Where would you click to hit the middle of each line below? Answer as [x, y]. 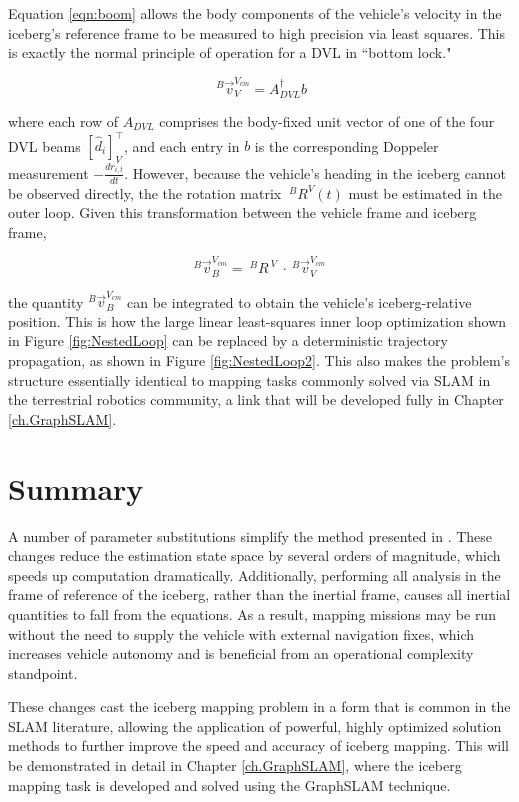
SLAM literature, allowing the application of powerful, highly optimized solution [255, 725]
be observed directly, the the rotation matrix [145, 192]
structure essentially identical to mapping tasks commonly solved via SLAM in [249, 379]
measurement [48, 172]
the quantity [46, 301]
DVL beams [44, 145]
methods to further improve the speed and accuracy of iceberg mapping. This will [258, 745]
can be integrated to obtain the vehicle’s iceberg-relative [299, 301]
